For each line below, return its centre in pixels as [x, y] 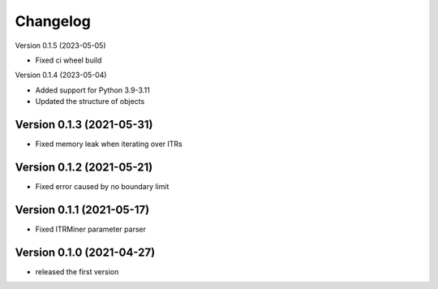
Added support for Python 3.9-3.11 [92, 90]
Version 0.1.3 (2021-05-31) [84, 125]
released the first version [77, 271]
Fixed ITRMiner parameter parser [90, 229]
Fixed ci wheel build [69, 60]
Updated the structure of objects [90, 101]
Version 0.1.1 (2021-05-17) [82, 210]
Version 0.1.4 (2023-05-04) [61, 75]
